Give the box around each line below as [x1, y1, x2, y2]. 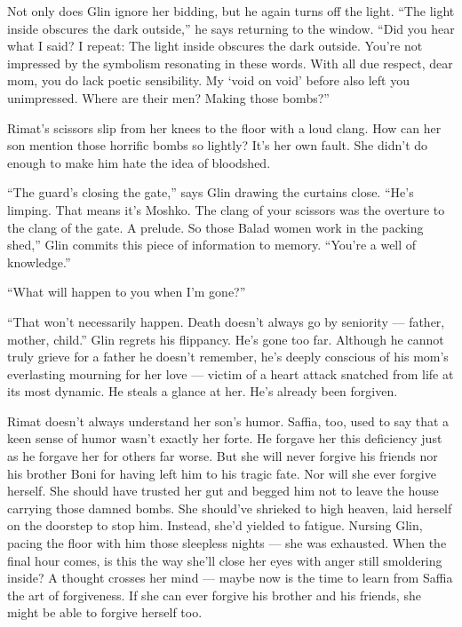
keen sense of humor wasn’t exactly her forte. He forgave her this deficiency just [7, 429, 442, 448]
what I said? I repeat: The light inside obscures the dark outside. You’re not [7, 36, 423, 55]
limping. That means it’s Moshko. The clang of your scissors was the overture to [7, 200, 445, 218]
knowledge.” [7, 252, 71, 271]
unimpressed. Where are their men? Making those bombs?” [7, 88, 330, 107]
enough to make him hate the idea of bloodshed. [7, 153, 271, 171]
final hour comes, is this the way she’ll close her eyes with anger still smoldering [7, 551, 442, 569]
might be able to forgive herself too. [7, 603, 203, 622]
